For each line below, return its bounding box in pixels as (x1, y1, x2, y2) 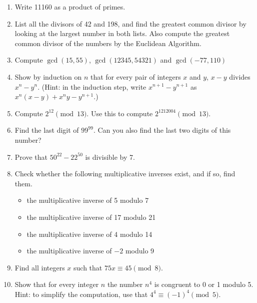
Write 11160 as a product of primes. (14, 2, 125, 12)
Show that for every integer (14, 279, 99, 289)
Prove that (14, 151, 47, 162)
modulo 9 (125, 245, 154, 256)
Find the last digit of (14, 125, 79, 135)
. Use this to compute (86, 108, 153, 118)
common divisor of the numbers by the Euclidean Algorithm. (14, 38, 201, 48)
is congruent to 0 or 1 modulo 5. (154, 279, 253, 289)
